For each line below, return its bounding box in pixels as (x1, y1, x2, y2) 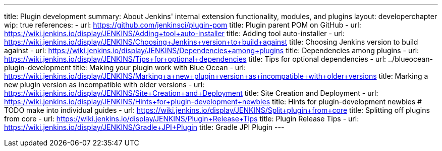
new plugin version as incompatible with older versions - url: (4, 80, 205, 89)
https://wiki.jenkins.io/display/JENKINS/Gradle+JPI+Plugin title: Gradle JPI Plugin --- (4, 123, 285, 131)
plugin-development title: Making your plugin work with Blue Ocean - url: (4, 63, 246, 72)
